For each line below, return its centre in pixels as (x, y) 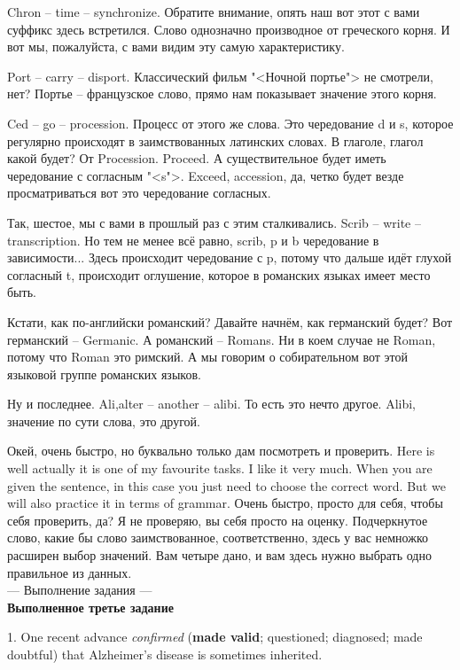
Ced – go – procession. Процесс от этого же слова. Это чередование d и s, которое (230, 123)
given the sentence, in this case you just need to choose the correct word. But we (226, 485)
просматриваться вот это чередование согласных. (139, 193)
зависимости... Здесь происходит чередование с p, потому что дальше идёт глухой (230, 257)
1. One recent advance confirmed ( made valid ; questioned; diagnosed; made (215, 637)
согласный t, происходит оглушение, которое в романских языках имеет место (219, 274)
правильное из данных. (70, 572)
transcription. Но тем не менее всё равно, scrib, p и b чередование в (193, 240)
